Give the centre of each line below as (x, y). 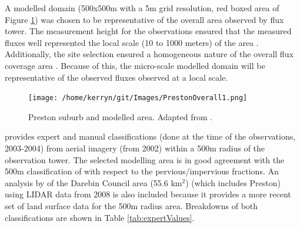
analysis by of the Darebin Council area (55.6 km (94, 182)
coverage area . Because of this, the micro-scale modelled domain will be (135, 65)
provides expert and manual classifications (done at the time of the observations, (150, 136)
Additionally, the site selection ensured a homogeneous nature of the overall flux (149, 54)
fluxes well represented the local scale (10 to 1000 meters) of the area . (132, 42)
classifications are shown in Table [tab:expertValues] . (100, 217)
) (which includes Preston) (233, 182)
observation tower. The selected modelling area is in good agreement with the (145, 159)
